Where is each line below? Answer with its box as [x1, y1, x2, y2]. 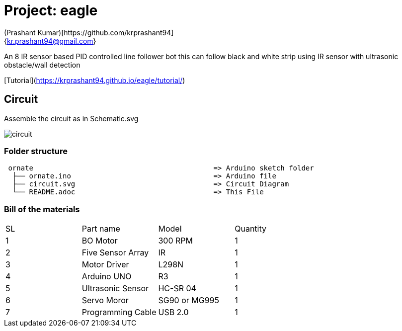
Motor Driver [81, 259, 129, 270]
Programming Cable [81, 307, 157, 318]
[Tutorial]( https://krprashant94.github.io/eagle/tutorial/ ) [4, 76, 185, 84]
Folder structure [4, 146, 68, 156]
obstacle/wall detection [4, 60, 80, 69]
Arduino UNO [81, 271, 132, 282]
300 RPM [158, 236, 193, 246]
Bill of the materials [4, 204, 80, 214]
